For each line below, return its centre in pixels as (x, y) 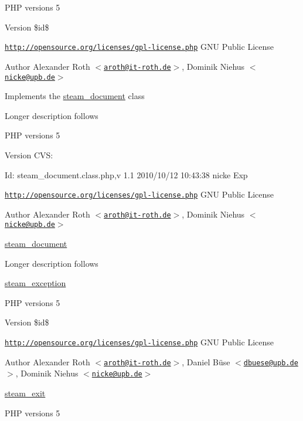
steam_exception (35, 283)
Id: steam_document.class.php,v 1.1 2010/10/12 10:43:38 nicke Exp (126, 174)
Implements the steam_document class (75, 96)
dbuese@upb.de (271, 363)
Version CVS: (29, 155)
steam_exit (25, 393)
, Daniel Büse (206, 361)
